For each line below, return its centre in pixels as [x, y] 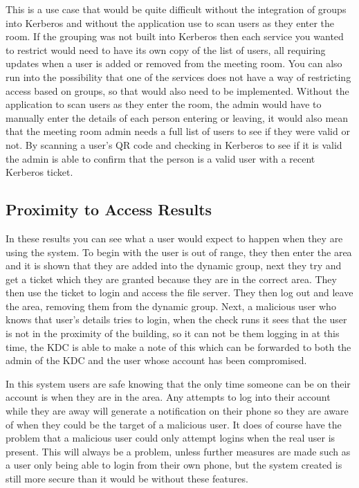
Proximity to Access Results [109, 209]
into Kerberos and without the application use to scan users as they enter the [170, 22]
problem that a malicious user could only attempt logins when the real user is [171, 438]
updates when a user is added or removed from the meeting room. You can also [174, 63]
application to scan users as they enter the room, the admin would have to [164, 104]
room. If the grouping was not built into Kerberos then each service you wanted [175, 36]
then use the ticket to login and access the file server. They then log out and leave [179, 292]
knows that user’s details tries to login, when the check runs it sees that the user [176, 319]
